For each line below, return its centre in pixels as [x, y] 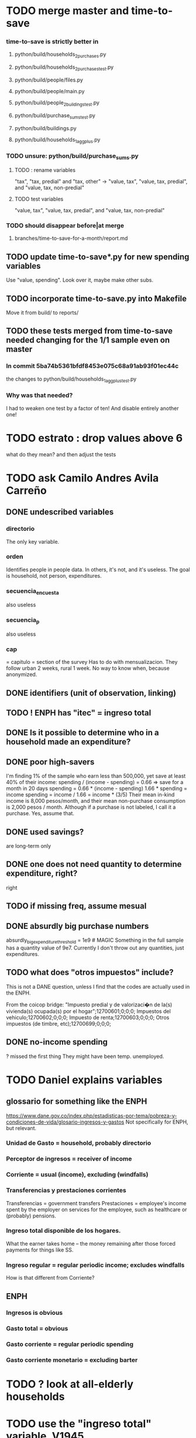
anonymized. [22, 674]
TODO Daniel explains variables [84, 1080]
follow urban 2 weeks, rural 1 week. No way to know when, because [88, 668]
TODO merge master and [68, 11]
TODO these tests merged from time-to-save [89, 331]
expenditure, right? [42, 874]
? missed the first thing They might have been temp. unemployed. [85, 1056]
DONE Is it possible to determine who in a [82, 733]
